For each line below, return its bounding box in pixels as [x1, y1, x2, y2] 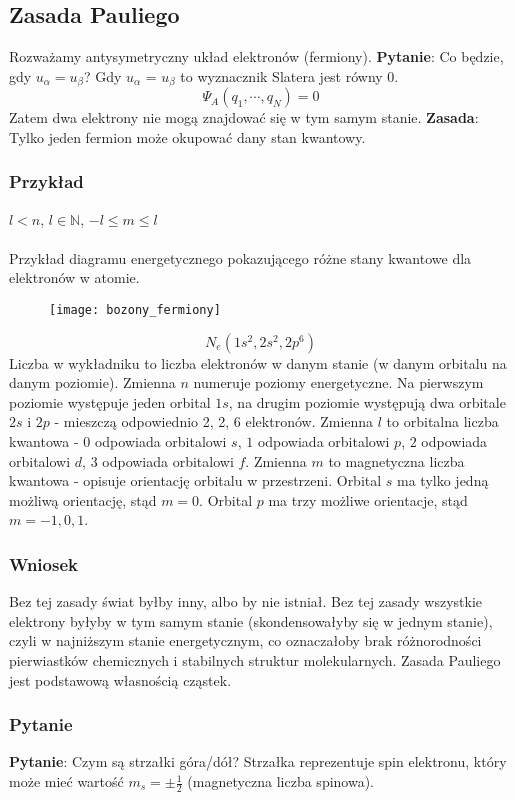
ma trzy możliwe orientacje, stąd [268, 489, 468, 510]
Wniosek [9, 551, 78, 576]
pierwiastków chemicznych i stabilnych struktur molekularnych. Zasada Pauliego [9, 650, 501, 671]
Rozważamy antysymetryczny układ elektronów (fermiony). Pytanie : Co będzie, [9, 46, 504, 67]
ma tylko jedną [397, 470, 489, 491]
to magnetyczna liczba [328, 450, 465, 471]
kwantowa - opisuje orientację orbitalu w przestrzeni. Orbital [9, 470, 382, 491]
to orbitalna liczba [386, 411, 499, 432]
